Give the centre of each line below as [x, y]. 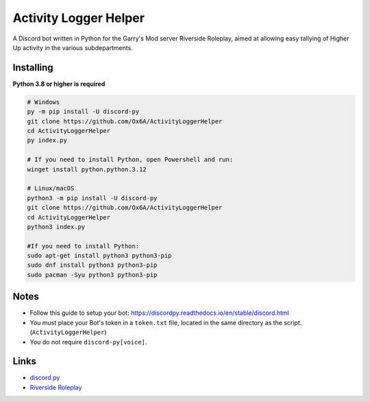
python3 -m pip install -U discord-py [92, 198]
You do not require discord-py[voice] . [88, 342]
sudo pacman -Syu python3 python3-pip [92, 275]
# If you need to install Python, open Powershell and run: [130, 160]
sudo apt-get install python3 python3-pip [99, 256]
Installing [33, 68]
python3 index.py [56, 227]
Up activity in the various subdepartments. [73, 47]
